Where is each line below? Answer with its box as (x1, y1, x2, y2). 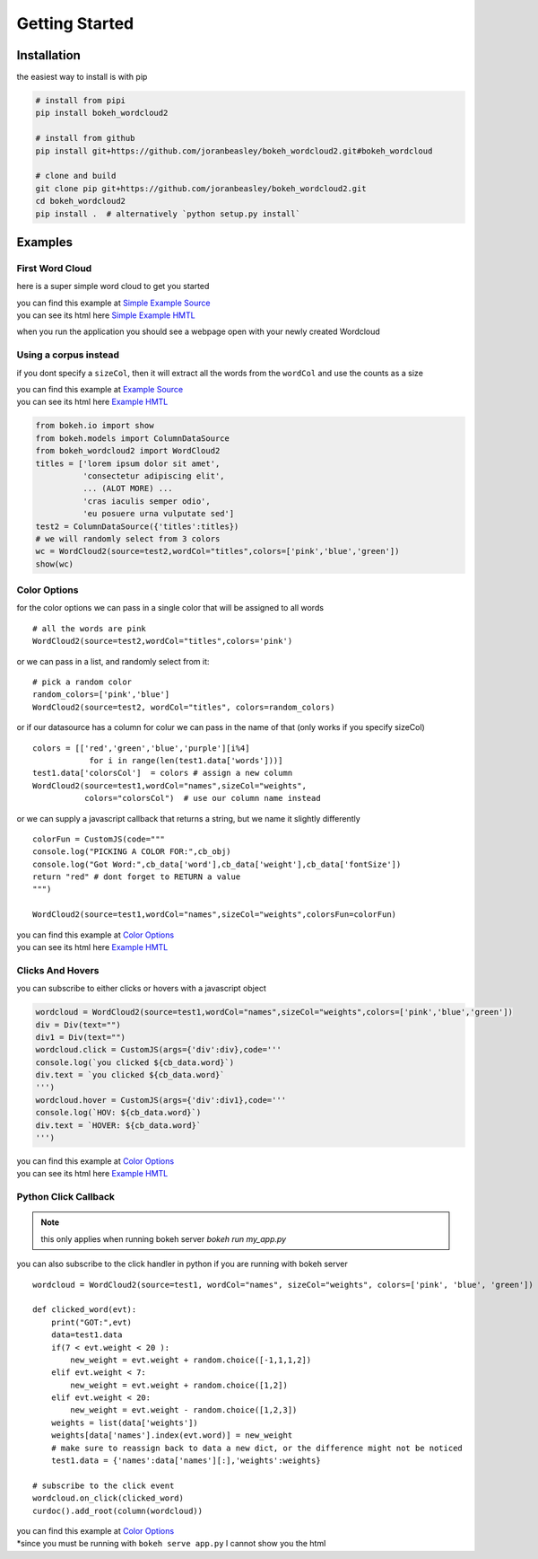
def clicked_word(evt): (32, 1305, 137, 1315)
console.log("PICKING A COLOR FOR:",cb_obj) (32, 847, 232, 857)
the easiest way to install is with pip (16, 72, 148, 83)
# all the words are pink (32, 623, 147, 633)
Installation (16, 48, 81, 63)
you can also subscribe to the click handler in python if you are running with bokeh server (16, 1258, 349, 1270)
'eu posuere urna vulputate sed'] (82, 508, 235, 519)
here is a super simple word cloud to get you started (16, 281, 210, 292)
